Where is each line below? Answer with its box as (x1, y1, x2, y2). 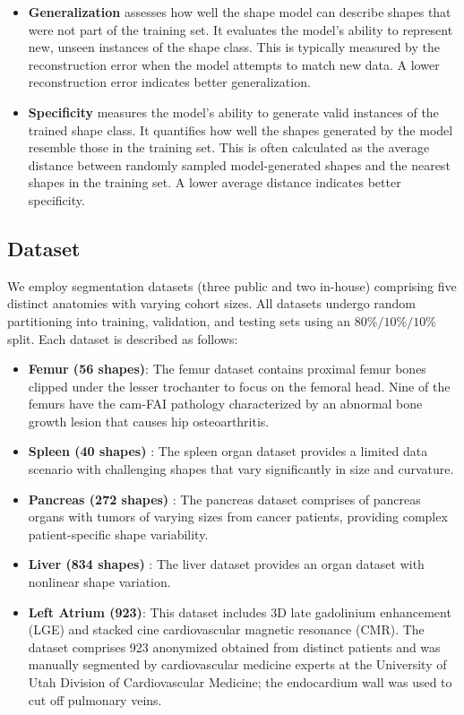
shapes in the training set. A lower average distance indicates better (28, 173, 401, 192)
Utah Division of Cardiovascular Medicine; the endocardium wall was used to (28, 673, 452, 692)
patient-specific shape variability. (28, 524, 209, 543)
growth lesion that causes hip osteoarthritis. (28, 411, 270, 430)
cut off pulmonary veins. (28, 690, 162, 709)
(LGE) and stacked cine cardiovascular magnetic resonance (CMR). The (28, 620, 425, 639)
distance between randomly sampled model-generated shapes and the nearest (28, 155, 451, 174)
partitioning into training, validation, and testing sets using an (7, 311, 351, 330)
